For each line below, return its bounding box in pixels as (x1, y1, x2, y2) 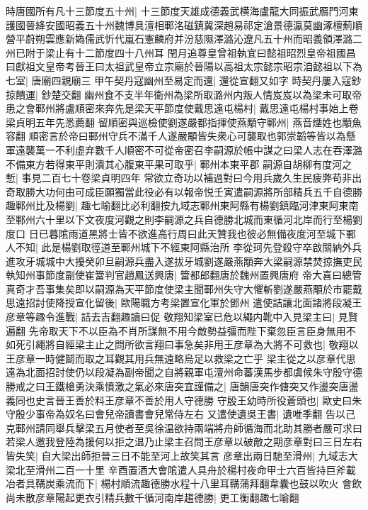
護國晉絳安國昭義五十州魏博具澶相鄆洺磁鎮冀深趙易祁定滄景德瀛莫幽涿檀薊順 (6, 17, 362, 32)
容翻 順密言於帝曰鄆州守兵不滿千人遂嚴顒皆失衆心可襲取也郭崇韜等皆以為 (6, 128, 346, 143)
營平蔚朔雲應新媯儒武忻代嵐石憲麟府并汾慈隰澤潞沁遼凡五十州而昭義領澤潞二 (6, 31, 362, 46)
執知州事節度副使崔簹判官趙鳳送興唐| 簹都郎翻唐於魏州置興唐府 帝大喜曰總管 (6, 267, 362, 282)
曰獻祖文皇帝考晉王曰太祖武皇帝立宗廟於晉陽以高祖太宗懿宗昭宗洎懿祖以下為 (6, 59, 362, 74)
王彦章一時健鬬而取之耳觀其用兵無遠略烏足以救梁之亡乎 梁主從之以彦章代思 (6, 350, 356, 365)
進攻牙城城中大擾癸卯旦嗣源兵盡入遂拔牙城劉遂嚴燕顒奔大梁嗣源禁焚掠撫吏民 (6, 253, 362, 268)
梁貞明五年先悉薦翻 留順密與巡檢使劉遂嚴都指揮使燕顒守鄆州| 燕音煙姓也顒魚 (6, 114, 362, 129)
